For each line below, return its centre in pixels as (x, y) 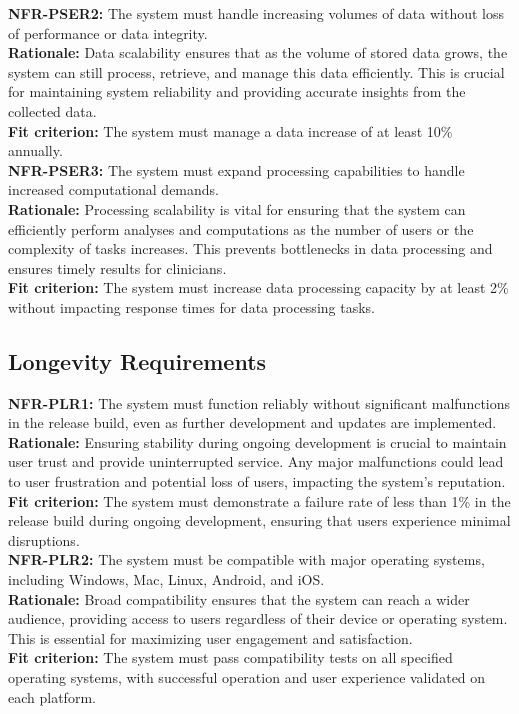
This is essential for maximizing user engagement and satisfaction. (210, 637)
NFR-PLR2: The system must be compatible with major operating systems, (246, 559)
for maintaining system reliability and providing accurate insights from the (237, 91)
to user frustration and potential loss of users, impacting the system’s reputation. (257, 481)
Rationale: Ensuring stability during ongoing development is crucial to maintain (257, 441)
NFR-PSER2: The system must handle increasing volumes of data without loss (256, 13)
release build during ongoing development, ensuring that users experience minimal (259, 520)
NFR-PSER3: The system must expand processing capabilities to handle (236, 169)
